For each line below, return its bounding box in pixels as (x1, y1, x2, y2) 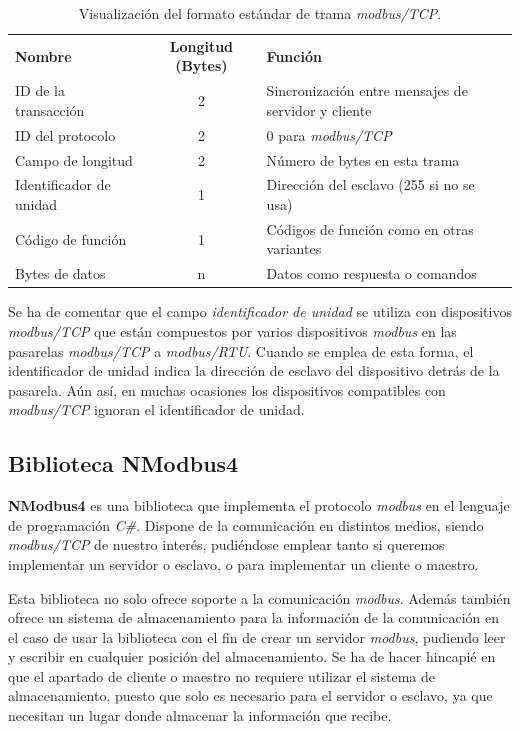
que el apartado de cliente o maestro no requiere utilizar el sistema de (8, 665, 435, 686)
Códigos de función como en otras (266, 218, 474, 239)
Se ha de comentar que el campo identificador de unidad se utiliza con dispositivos (8, 301, 512, 322)
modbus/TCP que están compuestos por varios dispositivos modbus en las (8, 320, 457, 341)
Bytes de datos (15, 263, 106, 284)
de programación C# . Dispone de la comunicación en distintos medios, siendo (8, 514, 484, 535)
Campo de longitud (15, 149, 133, 170)
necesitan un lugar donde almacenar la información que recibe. (8, 705, 392, 726)
